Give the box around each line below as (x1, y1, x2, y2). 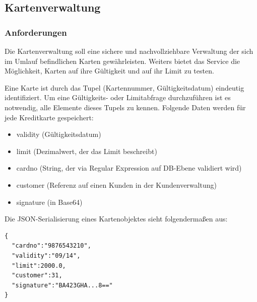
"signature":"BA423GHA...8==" (12, 281, 113, 289)
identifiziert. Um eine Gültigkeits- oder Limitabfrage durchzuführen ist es (5, 92, 231, 103)
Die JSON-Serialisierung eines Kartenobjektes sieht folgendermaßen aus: (5, 213, 228, 224)
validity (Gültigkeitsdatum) (16, 129, 101, 139)
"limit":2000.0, (12, 262, 66, 269)
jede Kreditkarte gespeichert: (5, 112, 94, 122)
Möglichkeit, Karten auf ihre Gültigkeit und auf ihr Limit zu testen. (5, 65, 214, 76)
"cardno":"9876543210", (12, 242, 91, 250)
